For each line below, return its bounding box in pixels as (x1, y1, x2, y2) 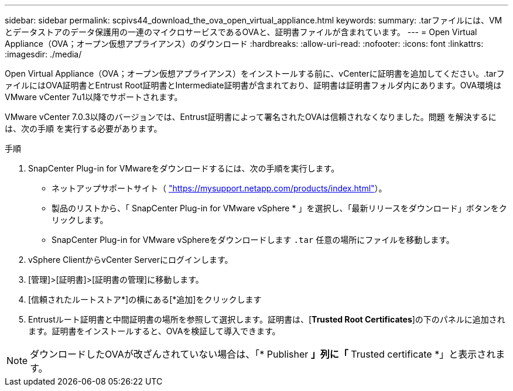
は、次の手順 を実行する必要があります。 (5, 124, 162, 133)
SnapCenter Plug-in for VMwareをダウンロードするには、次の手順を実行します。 (28, 163, 340, 173)
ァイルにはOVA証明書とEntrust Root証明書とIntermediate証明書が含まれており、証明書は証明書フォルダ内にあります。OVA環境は (5, 80, 502, 90)
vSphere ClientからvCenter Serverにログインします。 (28, 255, 233, 265)
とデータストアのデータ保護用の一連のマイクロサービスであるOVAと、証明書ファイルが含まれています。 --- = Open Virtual (5, 27, 477, 37)
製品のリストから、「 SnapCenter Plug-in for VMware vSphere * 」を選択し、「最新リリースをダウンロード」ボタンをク (52, 203, 507, 213)
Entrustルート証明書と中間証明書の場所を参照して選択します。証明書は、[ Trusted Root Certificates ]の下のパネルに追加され (28, 314, 505, 324)
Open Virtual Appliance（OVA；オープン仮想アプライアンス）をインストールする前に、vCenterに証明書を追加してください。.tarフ (5, 68, 505, 78)
